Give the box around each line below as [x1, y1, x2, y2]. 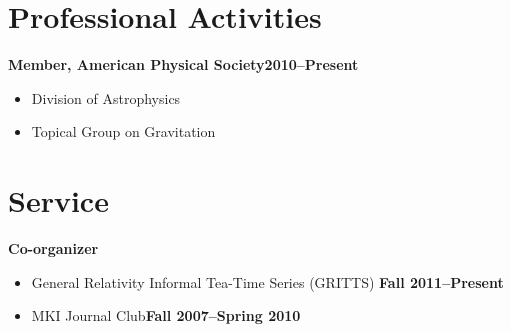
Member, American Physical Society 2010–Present [8, 54, 359, 75]
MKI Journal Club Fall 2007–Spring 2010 [31, 305, 301, 326]
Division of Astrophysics [31, 87, 181, 108]
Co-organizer [8, 238, 99, 259]
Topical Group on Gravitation [31, 121, 216, 142]
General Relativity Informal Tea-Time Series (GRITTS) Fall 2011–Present [31, 271, 504, 292]
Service [8, 180, 109, 221]
